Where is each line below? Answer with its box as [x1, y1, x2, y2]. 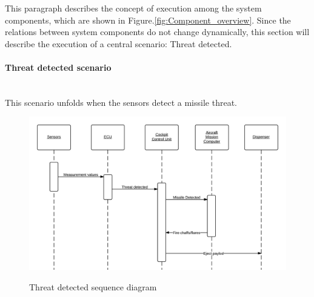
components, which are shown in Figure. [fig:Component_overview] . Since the [5, 13, 291, 26]
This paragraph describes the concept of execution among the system [5, 2, 262, 14]
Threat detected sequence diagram [29, 280, 157, 293]
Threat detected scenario [5, 60, 112, 73]
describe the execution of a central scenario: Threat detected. [5, 37, 232, 50]
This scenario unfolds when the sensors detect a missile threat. [5, 96, 237, 108]
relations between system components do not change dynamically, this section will [5, 25, 310, 38]
